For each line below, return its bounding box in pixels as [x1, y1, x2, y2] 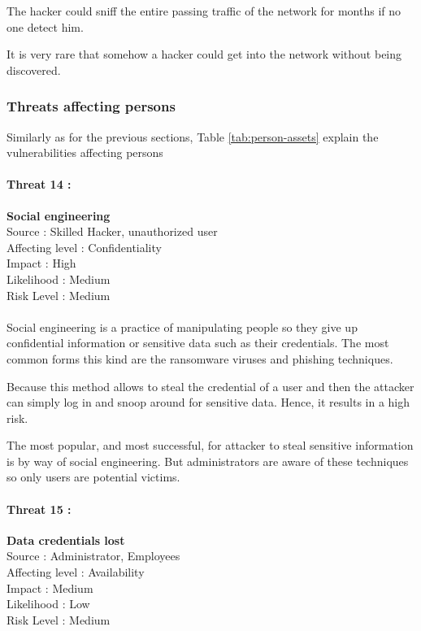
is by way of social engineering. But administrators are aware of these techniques [7, 452, 409, 469]
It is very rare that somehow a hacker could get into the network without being [7, 46, 402, 63]
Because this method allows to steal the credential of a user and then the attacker [7, 377, 414, 394]
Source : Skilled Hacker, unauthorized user [7, 223, 218, 240]
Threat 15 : [7, 500, 72, 517]
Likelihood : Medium [7, 270, 111, 287]
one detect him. [7, 18, 84, 35]
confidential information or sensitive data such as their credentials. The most [7, 334, 389, 351]
